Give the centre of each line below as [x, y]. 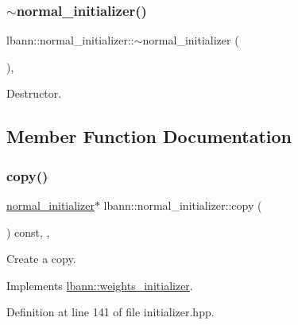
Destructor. [34, 93]
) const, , [28, 232]
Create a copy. [41, 259]
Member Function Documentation [149, 136]
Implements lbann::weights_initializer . [100, 285]
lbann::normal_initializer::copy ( [183, 205]
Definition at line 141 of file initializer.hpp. [110, 312]
